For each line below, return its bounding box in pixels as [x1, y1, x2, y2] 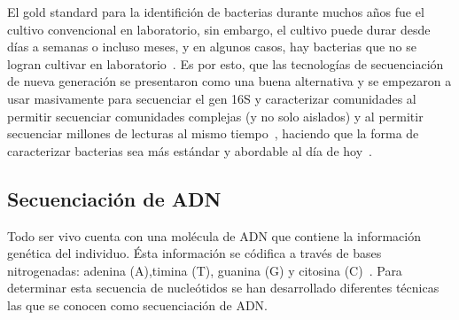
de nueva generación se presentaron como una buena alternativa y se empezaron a [7, 72, 452, 90]
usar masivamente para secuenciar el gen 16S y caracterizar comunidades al [7, 89, 416, 107]
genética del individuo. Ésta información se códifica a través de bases [7, 244, 382, 262]
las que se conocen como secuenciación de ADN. [7, 295, 268, 314]
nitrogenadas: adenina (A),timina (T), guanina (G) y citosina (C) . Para [7, 261, 402, 279]
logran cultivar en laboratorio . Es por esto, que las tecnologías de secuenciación [7, 54, 444, 73]
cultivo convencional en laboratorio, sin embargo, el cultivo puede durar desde [7, 20, 431, 38]
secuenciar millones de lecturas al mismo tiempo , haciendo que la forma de [7, 124, 419, 143]
